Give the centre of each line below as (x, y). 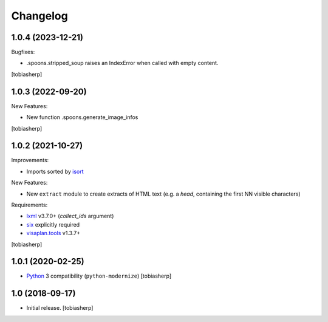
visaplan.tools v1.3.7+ (53, 233)
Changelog (39, 16)
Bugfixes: (23, 52)
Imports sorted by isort (55, 171)
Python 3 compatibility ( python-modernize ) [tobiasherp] (99, 276)
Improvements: (30, 160)
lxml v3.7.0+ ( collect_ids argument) (70, 216)
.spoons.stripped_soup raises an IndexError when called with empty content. (122, 63)
